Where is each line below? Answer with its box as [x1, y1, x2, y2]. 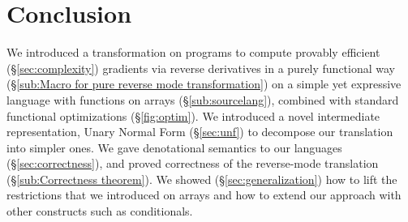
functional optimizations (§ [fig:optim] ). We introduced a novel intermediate [6, 107, 380, 124]
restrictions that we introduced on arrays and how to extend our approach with [6, 186, 402, 203]
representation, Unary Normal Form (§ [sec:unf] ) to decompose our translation [6, 123, 393, 140]
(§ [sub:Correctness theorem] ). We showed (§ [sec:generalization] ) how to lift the [6, 170, 397, 187]
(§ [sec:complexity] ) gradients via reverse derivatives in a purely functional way [6, 59, 396, 76]
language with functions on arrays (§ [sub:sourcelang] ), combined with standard [6, 91, 399, 108]
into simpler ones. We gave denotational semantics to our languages [6, 139, 342, 156]
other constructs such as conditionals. [6, 203, 193, 220]
